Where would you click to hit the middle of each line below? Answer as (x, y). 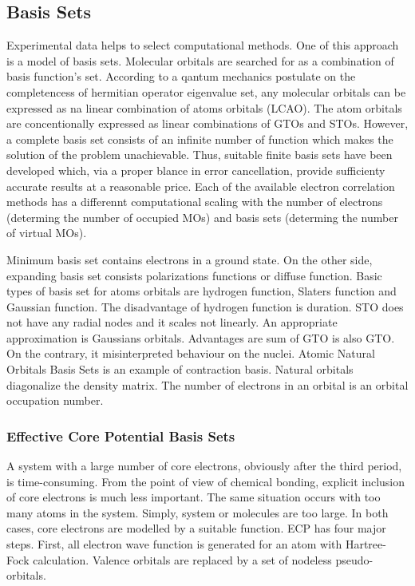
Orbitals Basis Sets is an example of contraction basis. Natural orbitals (180, 369)
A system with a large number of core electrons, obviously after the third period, (204, 466)
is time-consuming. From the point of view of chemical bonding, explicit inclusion (206, 481)
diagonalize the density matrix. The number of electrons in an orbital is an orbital (207, 384)
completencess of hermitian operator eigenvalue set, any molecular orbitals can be (206, 91)
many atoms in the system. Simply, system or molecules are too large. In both (198, 512)
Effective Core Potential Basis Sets (121, 436)
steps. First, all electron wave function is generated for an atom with (174, 544)
